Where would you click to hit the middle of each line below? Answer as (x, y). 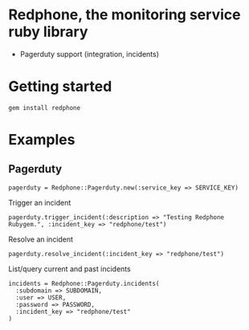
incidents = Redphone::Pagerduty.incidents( (84, 283)
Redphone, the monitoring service (124, 15)
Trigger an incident (40, 202)
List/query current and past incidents (69, 269)
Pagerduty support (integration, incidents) (89, 54)
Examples (42, 140)
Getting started (60, 87)
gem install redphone (45, 108)
